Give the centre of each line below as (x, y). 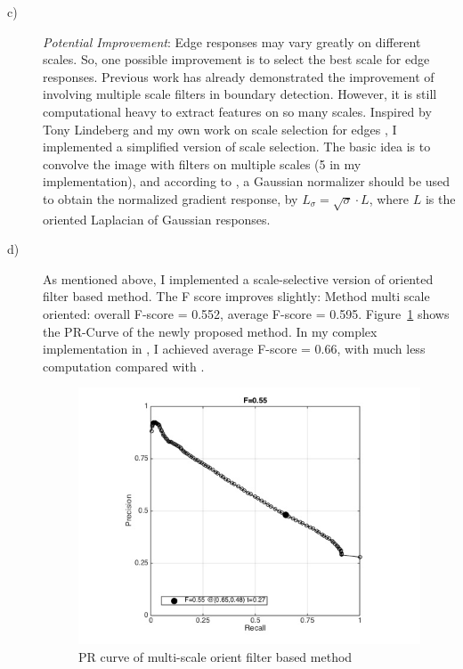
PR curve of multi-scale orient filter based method (215, 657)
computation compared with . (124, 366)
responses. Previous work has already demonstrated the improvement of (239, 76)
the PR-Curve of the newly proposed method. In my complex (210, 331)
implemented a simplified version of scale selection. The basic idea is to (237, 147)
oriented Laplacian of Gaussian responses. (157, 219)
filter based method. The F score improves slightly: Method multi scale (236, 296)
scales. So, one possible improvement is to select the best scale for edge (236, 59)
